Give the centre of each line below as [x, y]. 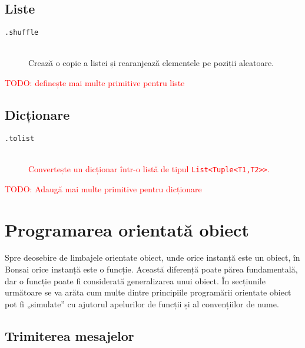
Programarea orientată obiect [127, 229]
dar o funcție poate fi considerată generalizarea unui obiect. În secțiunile [135, 280]
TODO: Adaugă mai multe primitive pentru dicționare [103, 188]
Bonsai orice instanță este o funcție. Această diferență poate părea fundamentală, [151, 269]
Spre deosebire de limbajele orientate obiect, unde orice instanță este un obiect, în [152, 257]
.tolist [20, 138]
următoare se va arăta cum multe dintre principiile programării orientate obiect [148, 292]
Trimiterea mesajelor [69, 335]
